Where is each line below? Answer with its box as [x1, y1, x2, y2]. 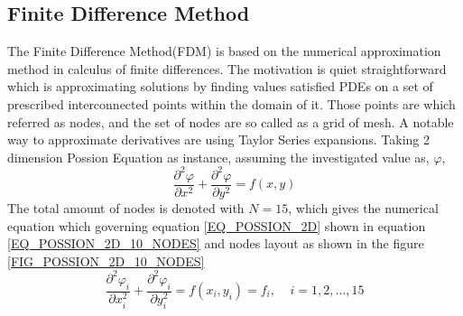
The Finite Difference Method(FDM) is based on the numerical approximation [7, 42, 441, 60]
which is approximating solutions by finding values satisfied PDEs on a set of [7, 77, 433, 96]
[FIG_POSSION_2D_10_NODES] [7, 251, 205, 270]
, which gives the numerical [288, 198, 439, 217]
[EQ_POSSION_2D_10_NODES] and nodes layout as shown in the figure [7, 234, 424, 253]
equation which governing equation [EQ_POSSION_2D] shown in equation [7, 216, 426, 235]
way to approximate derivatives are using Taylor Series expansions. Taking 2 [7, 130, 431, 149]
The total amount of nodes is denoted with [7, 198, 245, 217]
